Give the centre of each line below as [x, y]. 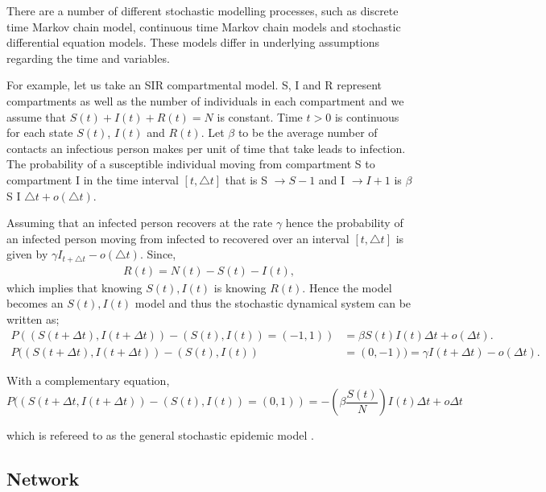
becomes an [35, 303]
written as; [33, 318]
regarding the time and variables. [88, 58]
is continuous [367, 116]
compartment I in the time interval [93, 179]
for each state [40, 132]
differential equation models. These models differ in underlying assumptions [193, 42]
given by [27, 254]
